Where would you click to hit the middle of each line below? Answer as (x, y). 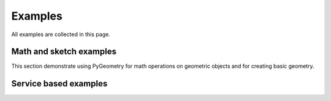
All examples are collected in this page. (61, 34)
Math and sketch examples (64, 52)
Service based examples (59, 84)
